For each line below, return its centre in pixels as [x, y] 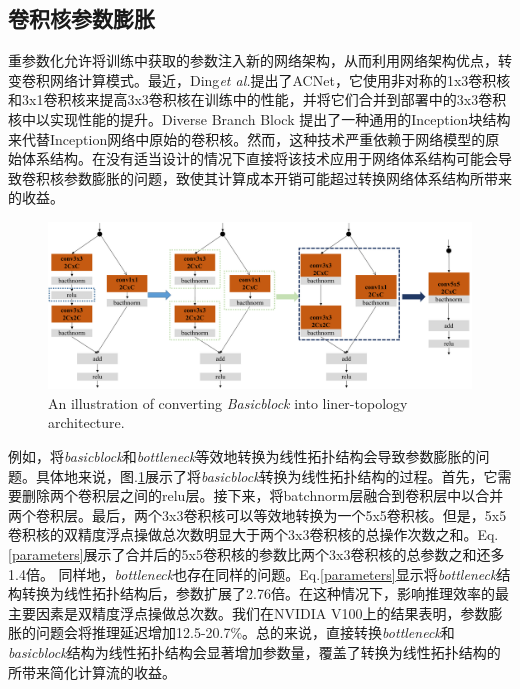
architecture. [86, 422]
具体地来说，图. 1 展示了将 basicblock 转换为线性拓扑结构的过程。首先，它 [266, 475]
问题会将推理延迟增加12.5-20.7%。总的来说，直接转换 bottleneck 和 [245, 632]
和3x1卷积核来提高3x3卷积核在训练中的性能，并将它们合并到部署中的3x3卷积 [257, 99]
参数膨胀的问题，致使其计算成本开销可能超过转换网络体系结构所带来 [287, 177]
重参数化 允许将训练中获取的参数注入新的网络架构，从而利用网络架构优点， [253, 60]
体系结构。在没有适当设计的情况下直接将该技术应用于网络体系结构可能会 [259, 158]
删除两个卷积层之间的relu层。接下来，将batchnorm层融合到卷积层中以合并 [262, 495]
